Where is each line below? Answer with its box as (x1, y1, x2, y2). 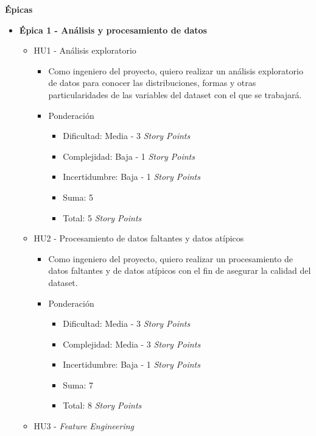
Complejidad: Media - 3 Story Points (63, 337, 201, 350)
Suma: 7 (63, 378, 93, 391)
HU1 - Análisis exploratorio (33, 44, 136, 57)
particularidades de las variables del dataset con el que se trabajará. (48, 88, 302, 101)
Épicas (5, 3, 33, 15)
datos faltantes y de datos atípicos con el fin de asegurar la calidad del (48, 264, 311, 277)
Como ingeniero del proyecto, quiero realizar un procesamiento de (48, 252, 293, 265)
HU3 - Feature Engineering (33, 420, 134, 432)
